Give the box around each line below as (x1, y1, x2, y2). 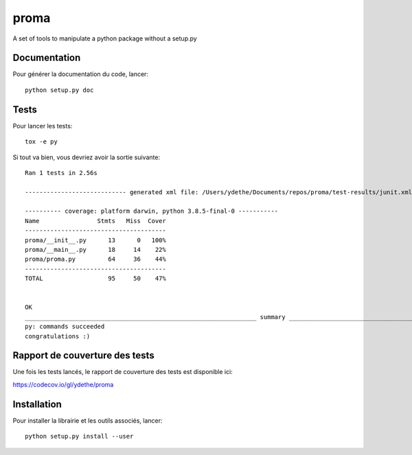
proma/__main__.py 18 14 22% (25, 246, 166, 254)
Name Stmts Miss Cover (25, 217, 166, 224)
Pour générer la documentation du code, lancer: (12, 70, 149, 78)
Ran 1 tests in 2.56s (25, 169, 98, 176)
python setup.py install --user (25, 432, 134, 441)
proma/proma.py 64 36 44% (25, 255, 166, 264)
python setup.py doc (25, 86, 94, 94)
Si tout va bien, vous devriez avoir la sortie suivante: (12, 153, 161, 161)
